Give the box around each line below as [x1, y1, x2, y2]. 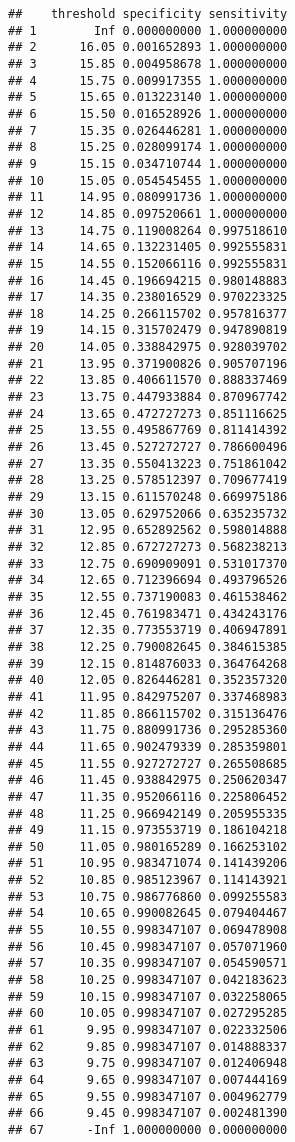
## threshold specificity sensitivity [8, 7, 288, 21]
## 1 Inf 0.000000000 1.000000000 [8, 23, 288, 38]
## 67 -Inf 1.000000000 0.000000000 [8, 1122, 288, 1137]
